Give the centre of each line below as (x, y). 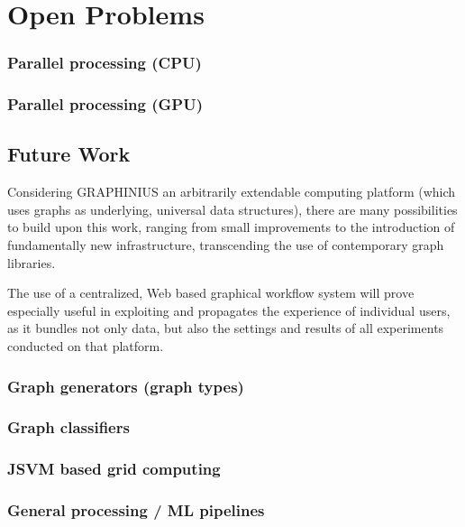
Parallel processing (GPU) (105, 104)
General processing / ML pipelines (136, 510)
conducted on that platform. (86, 346)
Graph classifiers (68, 427)
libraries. (32, 262)
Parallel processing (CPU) (105, 63)
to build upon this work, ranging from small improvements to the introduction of (231, 227)
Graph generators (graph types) (126, 386)
